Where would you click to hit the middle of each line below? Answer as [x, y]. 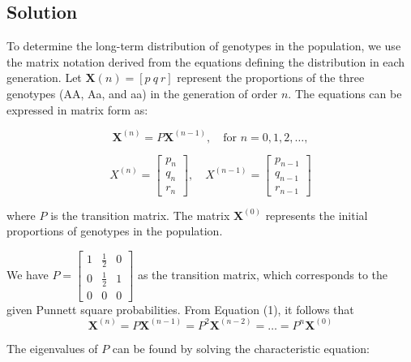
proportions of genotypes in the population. [115, 231]
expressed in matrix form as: [77, 109]
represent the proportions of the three [271, 78]
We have [28, 274]
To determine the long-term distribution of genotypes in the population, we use [204, 46]
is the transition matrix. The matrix [140, 215]
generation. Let [44, 78]
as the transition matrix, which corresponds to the [263, 274]
